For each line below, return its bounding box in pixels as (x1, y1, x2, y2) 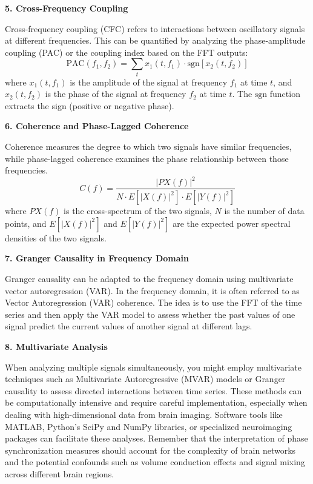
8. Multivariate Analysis (5, 340, 108, 353)
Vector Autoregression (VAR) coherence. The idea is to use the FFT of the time (5, 296, 302, 309)
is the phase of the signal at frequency (45, 87, 186, 100)
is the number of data (224, 204, 305, 217)
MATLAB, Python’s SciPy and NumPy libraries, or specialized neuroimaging (5, 420, 292, 432)
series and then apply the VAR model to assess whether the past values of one (5, 308, 295, 320)
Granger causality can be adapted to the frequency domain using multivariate (5, 272, 294, 285)
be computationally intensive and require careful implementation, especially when (5, 396, 308, 409)
